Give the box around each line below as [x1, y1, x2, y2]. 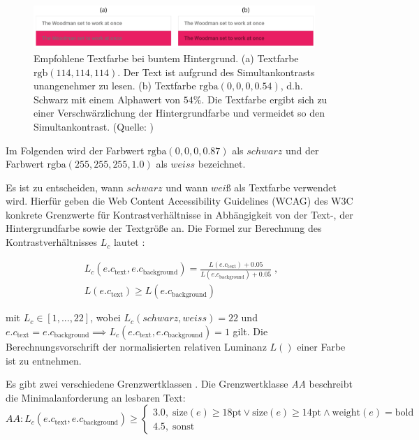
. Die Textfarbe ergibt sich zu [201, 91, 328, 106]
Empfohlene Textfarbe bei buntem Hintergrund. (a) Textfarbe [34, 50, 299, 65]
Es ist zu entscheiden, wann [6, 179, 124, 194]
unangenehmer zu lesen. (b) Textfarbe [34, 78, 196, 93]
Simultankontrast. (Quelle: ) [34, 119, 154, 133]
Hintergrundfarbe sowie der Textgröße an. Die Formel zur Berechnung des [6, 221, 322, 235]
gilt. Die [233, 324, 268, 339]
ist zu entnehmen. [6, 353, 82, 367]
